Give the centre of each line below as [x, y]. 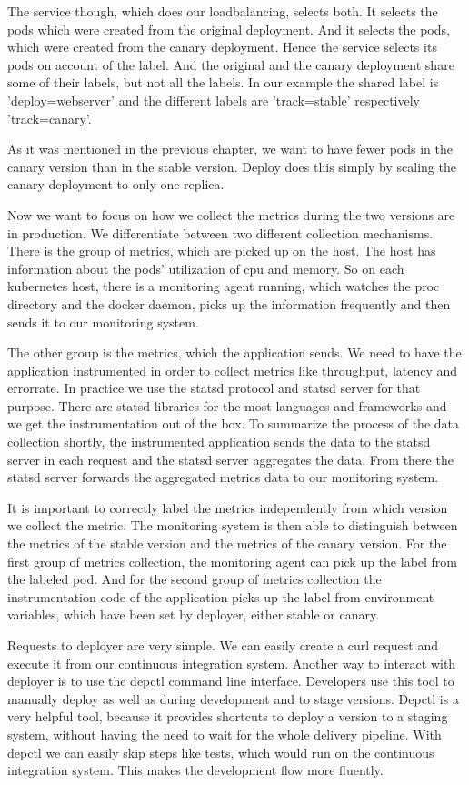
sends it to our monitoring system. [103, 322]
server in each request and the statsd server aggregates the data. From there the [230, 459]
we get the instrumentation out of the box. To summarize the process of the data [233, 423]
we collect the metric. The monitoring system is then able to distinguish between [233, 525]
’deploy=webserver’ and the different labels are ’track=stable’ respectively [214, 100]
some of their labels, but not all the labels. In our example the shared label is [223, 82]
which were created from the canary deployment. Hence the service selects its [222, 47]
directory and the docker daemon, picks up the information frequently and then [229, 303]
